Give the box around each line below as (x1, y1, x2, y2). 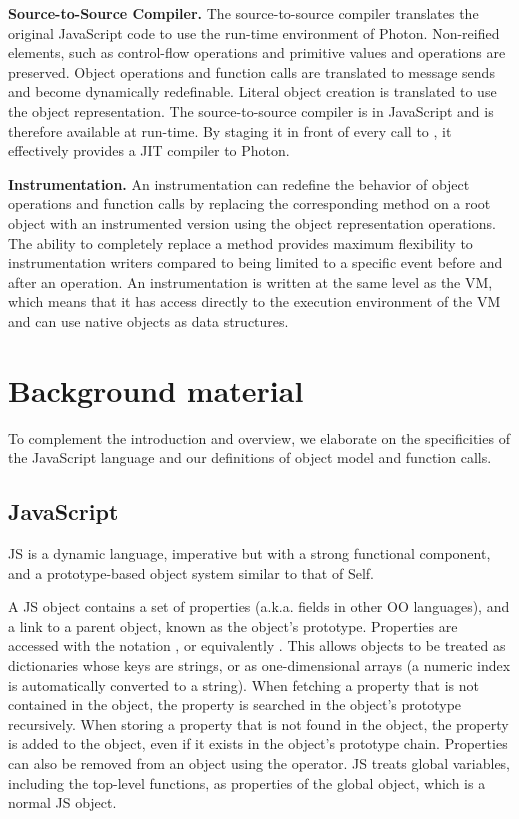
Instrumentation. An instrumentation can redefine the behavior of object (8, 173, 470, 194)
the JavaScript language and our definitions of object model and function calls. (8, 447, 492, 468)
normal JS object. (8, 792, 117, 813)
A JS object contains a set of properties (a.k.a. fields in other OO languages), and (8, 596, 510, 617)
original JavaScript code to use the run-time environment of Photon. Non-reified (8, 22, 500, 43)
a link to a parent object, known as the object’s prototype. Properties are (8, 615, 458, 636)
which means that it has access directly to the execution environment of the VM (8, 291, 501, 312)
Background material (8, 369, 304, 410)
